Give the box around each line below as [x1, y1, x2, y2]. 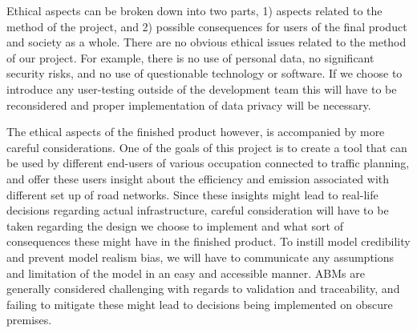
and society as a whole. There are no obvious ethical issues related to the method [6, 34, 407, 50]
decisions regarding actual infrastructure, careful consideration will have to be [6, 202, 389, 219]
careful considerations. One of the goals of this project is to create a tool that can [6, 138, 407, 155]
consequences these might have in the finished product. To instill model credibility [6, 233, 411, 250]
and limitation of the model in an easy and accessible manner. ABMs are [6, 264, 366, 281]
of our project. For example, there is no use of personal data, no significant [6, 49, 374, 66]
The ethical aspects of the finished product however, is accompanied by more [6, 123, 385, 140]
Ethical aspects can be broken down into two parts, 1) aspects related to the [6, 2, 383, 18]
